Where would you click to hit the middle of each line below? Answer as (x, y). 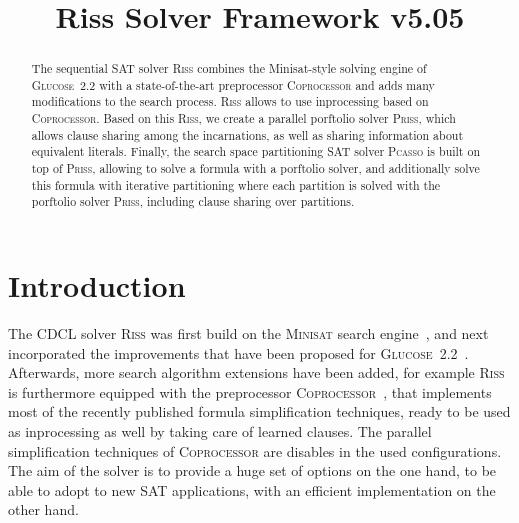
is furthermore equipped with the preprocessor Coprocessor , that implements (250, 391)
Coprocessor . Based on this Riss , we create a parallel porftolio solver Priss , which (243, 118)
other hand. (43, 509)
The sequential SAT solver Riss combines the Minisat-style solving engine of (229, 68)
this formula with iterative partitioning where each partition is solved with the (236, 184)
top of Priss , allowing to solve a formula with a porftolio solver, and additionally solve (255, 168)
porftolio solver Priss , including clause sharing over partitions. (193, 201)
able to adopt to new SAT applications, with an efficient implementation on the (252, 489)
